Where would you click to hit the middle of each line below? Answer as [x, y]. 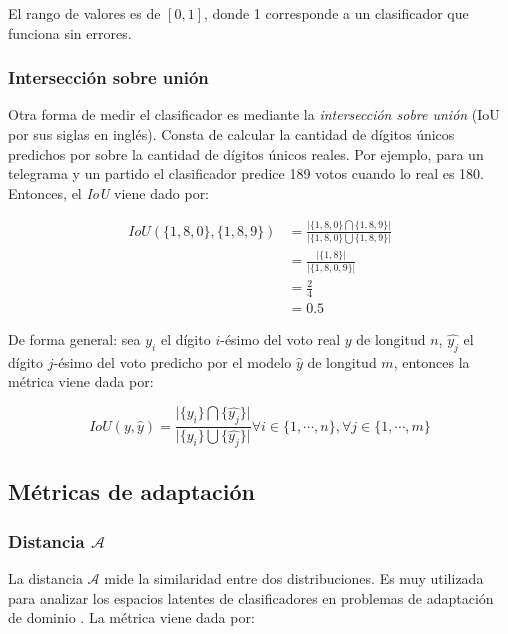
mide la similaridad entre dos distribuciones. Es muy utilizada [294, 577]
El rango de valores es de [84, 13]
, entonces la [431, 361]
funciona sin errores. [70, 32]
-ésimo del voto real [280, 339]
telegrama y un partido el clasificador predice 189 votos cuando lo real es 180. [246, 173]
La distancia [45, 577]
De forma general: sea [74, 339]
